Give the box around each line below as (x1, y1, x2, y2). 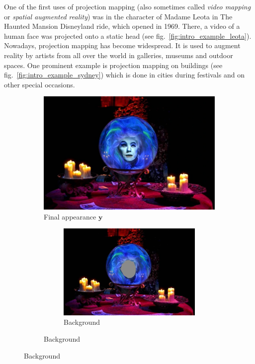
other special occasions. (4, 79, 75, 89)
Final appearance (44, 211, 96, 221)
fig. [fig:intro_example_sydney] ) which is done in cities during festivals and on (4, 70, 245, 80)
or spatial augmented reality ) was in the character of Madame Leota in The (4, 11, 233, 21)
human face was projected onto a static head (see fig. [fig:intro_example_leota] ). (4, 30, 252, 41)
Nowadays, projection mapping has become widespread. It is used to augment (4, 40, 241, 51)
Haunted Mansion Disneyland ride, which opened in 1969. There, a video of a (4, 21, 240, 31)
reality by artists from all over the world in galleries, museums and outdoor (4, 50, 233, 60)
